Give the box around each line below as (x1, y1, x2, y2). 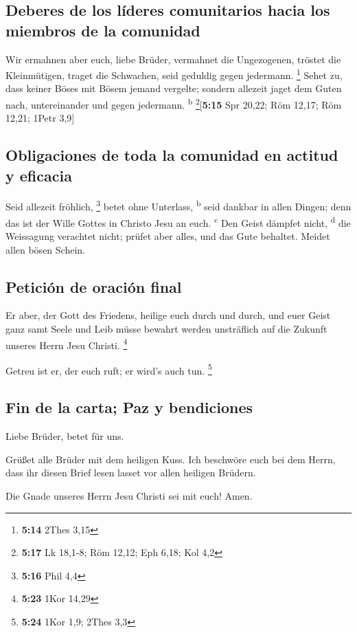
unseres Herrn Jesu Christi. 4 (5, 335, 128, 352)
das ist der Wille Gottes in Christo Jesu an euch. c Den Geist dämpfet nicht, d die (5, 213, 351, 230)
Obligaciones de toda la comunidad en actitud (5, 144, 338, 166)
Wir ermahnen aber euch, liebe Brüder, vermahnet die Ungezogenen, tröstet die (5, 52, 341, 66)
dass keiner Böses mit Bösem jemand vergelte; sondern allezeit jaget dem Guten (5, 81, 342, 96)
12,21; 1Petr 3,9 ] (5, 111, 75, 125)
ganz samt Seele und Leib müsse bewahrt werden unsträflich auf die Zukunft (5, 321, 327, 335)
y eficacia (5, 164, 72, 186)
